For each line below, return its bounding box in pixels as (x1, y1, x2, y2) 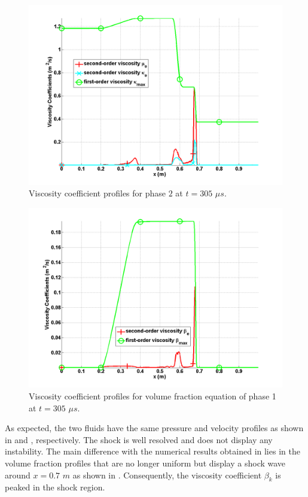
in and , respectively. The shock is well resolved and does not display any (5, 433, 273, 446)
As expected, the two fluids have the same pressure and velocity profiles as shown (5, 422, 304, 434)
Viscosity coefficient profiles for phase (29, 187, 166, 199)
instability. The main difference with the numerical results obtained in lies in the (5, 445, 300, 457)
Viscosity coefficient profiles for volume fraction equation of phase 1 (29, 390, 276, 402)
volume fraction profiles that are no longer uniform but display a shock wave (5, 456, 286, 469)
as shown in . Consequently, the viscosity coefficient (72, 468, 262, 481)
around (5, 468, 31, 481)
